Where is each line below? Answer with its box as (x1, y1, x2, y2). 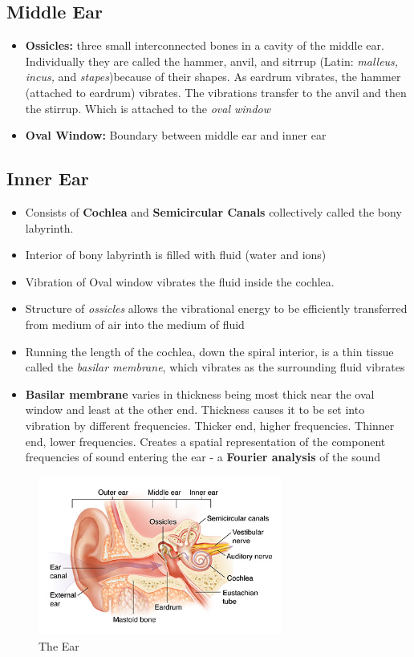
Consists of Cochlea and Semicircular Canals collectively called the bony (25, 203, 402, 220)
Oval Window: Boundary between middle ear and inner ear (25, 127, 327, 144)
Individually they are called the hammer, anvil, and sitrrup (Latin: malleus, (25, 52, 399, 69)
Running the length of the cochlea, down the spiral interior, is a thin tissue (25, 343, 394, 359)
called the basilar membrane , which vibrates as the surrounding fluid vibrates (25, 359, 405, 375)
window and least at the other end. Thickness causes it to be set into (25, 401, 365, 418)
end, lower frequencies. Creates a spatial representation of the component (25, 432, 386, 449)
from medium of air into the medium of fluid (25, 315, 245, 332)
